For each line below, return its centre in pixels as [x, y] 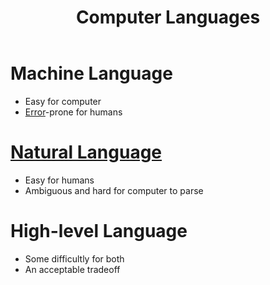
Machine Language [91, 73]
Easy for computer [63, 101]
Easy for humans [59, 180]
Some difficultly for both [74, 258]
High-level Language [99, 231]
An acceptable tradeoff [72, 269]
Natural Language [86, 152]
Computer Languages [168, 17]
